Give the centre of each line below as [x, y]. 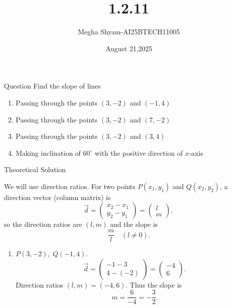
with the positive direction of [139, 153]
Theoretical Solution [35, 169]
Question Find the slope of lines [53, 86]
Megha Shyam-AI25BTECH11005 [129, 32]
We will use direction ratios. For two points [70, 186]
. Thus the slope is [154, 284]
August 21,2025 [129, 48]
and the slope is [134, 224]
